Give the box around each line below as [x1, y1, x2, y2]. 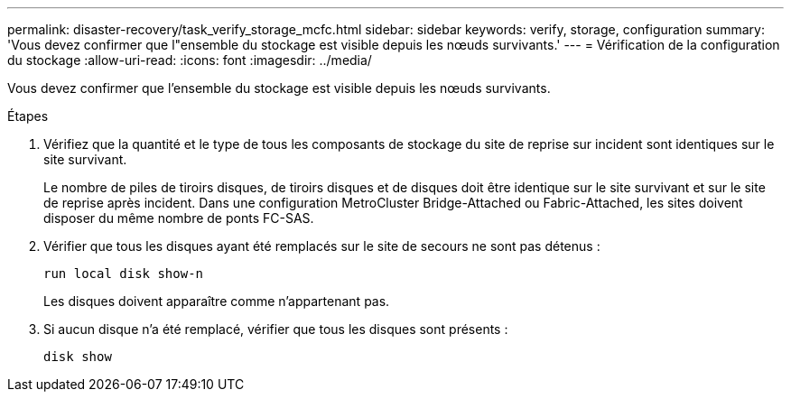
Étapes [7, 108, 49, 124]
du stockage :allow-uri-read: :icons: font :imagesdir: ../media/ [7, 52, 372, 68]
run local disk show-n [43, 266, 204, 281]
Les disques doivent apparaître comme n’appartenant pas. [43, 293, 390, 309]
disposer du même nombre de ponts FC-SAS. [43, 210, 314, 226]
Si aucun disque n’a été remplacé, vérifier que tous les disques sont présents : [43, 321, 508, 337]
